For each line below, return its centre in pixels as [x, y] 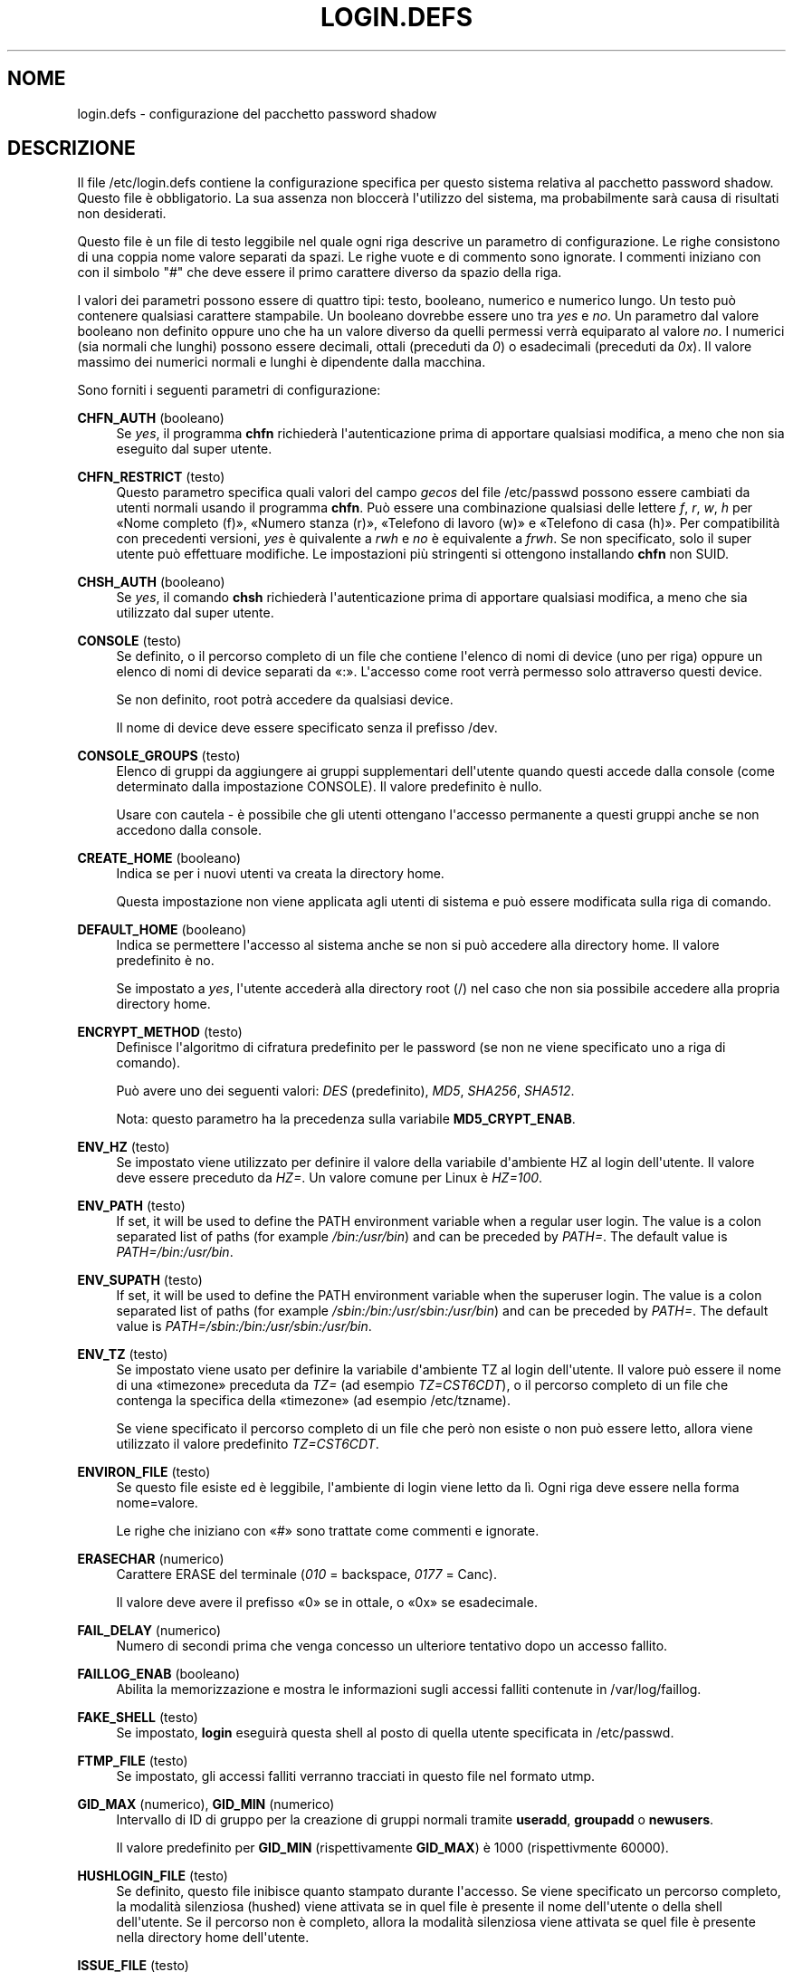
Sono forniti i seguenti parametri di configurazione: [229, 390]
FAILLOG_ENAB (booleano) [159, 1674]
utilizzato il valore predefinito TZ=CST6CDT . [248, 1444]
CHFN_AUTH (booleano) [151, 418]
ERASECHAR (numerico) [151, 1559]
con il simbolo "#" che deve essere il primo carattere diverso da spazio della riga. [320, 273]
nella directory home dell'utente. [213, 1938]
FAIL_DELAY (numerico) [149, 1631]
